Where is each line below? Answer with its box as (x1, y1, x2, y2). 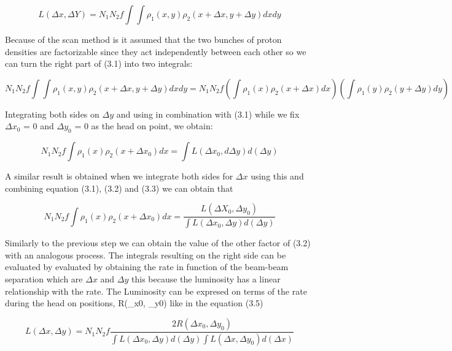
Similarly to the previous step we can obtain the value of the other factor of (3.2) (5, 236, 311, 249)
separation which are (5, 273, 83, 285)
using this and (251, 170, 304, 183)
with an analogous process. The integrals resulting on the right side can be (5, 248, 286, 261)
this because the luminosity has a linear (131, 273, 281, 285)
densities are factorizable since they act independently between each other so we (5, 45, 306, 58)
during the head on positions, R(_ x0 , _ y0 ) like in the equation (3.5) (5, 296, 263, 309)
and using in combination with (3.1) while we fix (116, 107, 300, 120)
